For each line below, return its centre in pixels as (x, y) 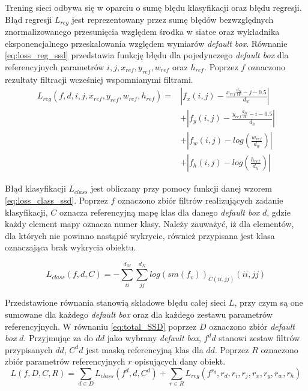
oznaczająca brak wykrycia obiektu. (71, 247)
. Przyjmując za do (58, 338)
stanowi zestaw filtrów (259, 338)
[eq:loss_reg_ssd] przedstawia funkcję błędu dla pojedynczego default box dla (147, 55)
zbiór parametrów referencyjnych (65, 361)
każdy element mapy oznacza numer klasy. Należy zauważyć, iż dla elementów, (149, 224)
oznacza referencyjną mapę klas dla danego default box (160, 212)
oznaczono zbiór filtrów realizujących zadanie (200, 200)
